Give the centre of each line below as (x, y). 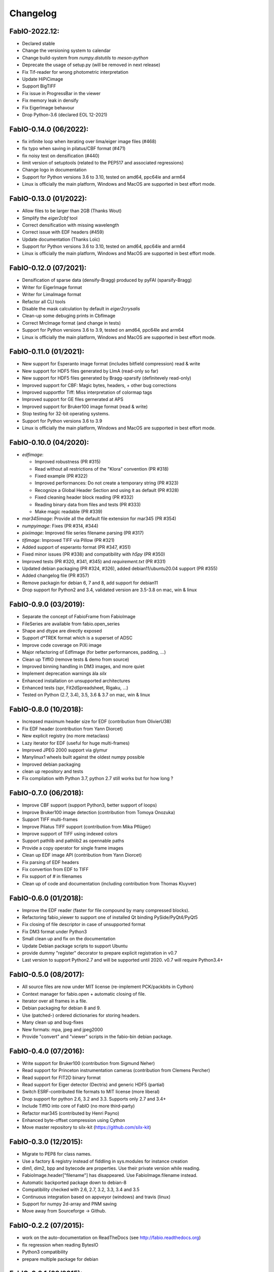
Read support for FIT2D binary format (61, 1077)
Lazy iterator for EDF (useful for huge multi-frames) (76, 743)
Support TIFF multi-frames (50, 820)
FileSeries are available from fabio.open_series (71, 624)
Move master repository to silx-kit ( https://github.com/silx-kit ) (87, 1128)
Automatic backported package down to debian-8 (74, 1182)
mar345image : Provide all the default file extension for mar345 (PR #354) (99, 518)
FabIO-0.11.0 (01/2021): (47, 352)
